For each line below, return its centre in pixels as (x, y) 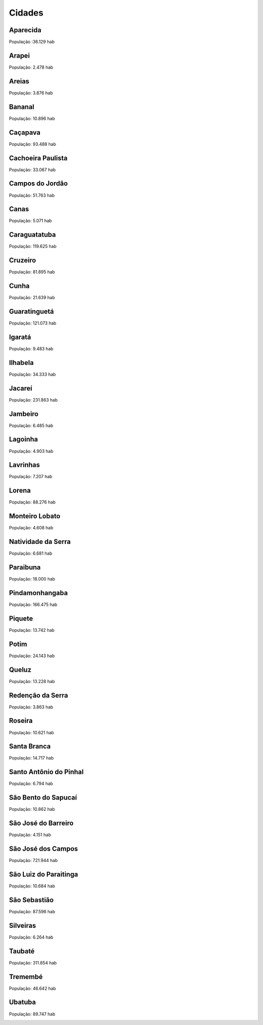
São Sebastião (31, 900)
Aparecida (25, 30)
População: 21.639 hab (32, 298)
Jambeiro (24, 414)
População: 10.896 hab (32, 118)
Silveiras (22, 925)
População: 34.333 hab (32, 374)
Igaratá (20, 337)
